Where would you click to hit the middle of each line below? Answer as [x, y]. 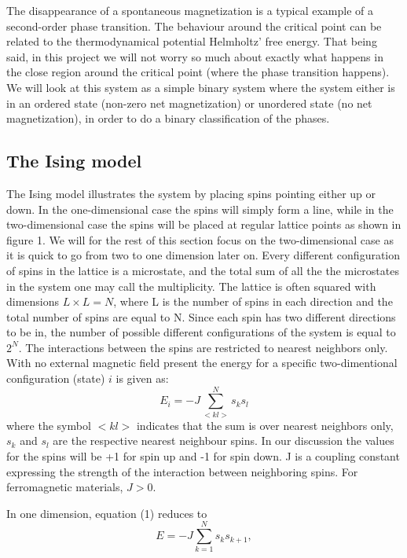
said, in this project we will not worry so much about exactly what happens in [195, 56]
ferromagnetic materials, [65, 487]
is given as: [142, 378]
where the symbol [49, 425]
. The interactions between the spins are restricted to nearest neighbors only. [203, 347]
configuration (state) [56, 378]
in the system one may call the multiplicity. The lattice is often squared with [191, 286]
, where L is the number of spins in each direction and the [253, 301]
